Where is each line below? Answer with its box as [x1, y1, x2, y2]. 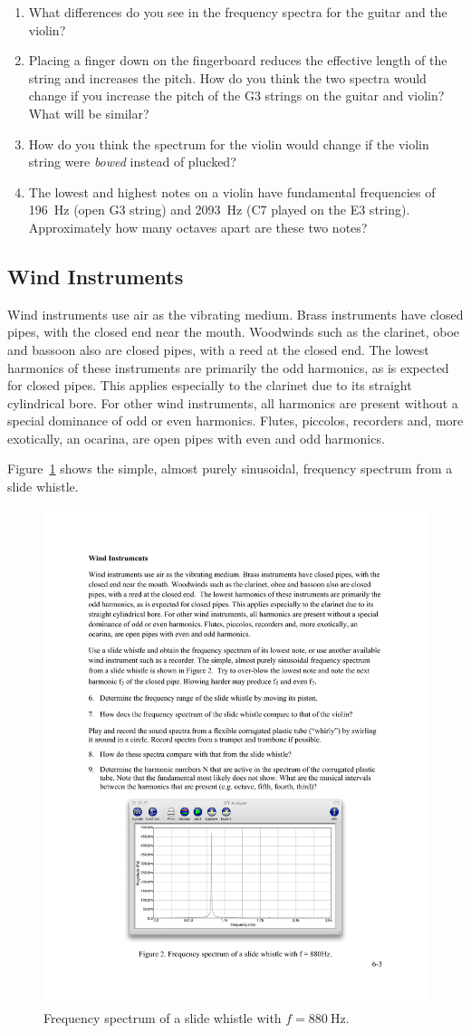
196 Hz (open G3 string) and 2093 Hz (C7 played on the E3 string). [28, 200, 410, 219]
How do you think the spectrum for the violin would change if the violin [28, 134, 429, 153]
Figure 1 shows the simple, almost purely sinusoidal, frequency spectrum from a [7, 459, 453, 478]
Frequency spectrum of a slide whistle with [43, 1009, 282, 1028]
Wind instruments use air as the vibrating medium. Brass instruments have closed [7, 304, 464, 323]
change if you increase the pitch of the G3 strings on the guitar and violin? [28, 86, 445, 105]
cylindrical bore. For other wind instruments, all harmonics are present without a [7, 393, 458, 412]
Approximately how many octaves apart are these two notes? [28, 217, 368, 236]
